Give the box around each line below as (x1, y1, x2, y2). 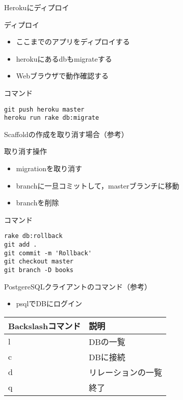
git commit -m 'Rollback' (4, 249, 92, 257)
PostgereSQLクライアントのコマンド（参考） (4, 281, 151, 291)
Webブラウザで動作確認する (16, 70, 109, 81)
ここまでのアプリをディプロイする (16, 36, 130, 47)
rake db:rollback (4, 232, 63, 240)
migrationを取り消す (16, 163, 82, 174)
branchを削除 (16, 197, 59, 208)
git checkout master (4, 258, 74, 265)
